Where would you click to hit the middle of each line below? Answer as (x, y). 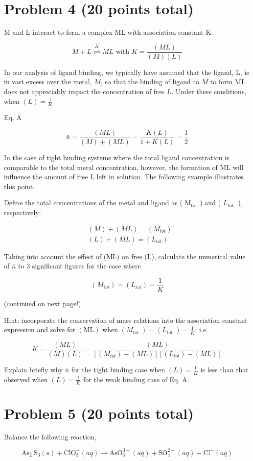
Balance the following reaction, (50, 436)
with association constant (165, 32)
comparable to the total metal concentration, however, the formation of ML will (124, 167)
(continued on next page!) (43, 303)
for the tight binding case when (118, 369)
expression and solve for (40, 329)
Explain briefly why (34, 369)
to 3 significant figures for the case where (80, 266)
